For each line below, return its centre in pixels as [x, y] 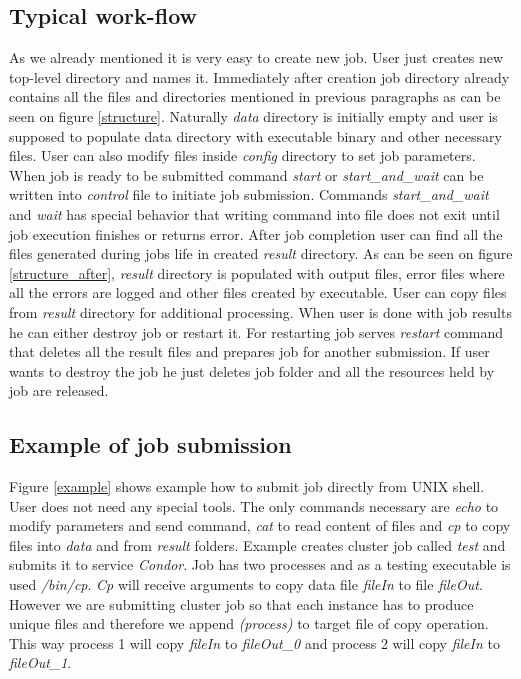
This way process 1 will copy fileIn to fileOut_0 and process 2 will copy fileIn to [254, 642]
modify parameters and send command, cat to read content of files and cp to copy [260, 525]
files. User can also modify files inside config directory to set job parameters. [242, 155]
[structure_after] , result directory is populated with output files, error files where [257, 272]
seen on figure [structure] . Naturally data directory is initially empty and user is [253, 115]
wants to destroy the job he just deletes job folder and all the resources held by [252, 370]
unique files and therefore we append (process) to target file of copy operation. [249, 623]
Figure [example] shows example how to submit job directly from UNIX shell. [247, 486]
